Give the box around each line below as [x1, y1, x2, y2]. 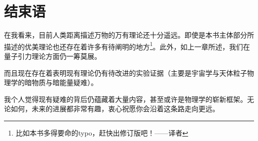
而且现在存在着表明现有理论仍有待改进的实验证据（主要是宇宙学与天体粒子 [4, 67, 247, 78]
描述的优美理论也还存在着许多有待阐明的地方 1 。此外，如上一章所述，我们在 [4, 40, 250, 51]
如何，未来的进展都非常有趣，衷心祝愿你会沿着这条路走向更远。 [10, 103, 219, 114]
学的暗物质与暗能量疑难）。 [10, 77, 98, 88]
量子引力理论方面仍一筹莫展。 [4, 50, 101, 61]
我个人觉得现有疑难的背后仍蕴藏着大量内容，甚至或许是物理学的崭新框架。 [4, 94, 247, 104]
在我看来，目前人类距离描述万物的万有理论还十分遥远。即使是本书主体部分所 [4, 30, 254, 40]
